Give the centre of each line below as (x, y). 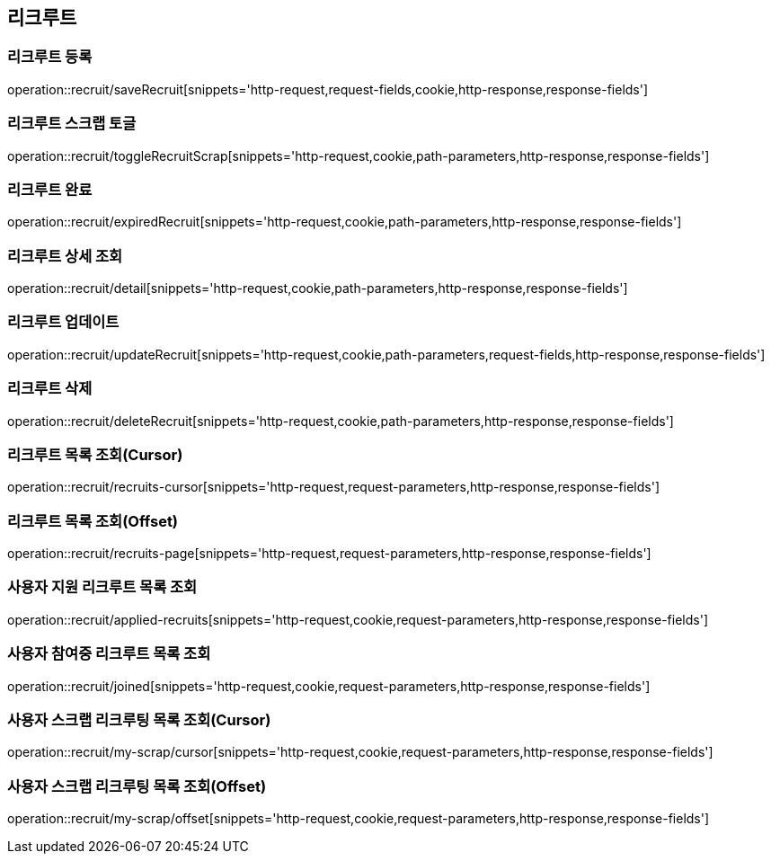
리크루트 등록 (50, 57)
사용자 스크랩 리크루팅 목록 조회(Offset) (137, 786)
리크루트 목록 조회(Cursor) (95, 454)
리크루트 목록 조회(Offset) (93, 521)
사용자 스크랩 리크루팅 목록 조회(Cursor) (139, 719)
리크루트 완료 (50, 189)
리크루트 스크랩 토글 (72, 124)
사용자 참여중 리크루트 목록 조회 (109, 654)
